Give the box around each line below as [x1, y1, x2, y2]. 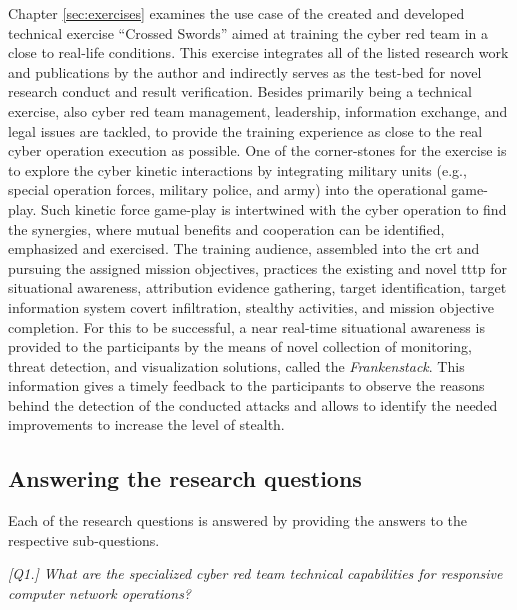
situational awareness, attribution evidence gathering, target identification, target [8, 277, 507, 298]
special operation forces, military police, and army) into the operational [8, 179, 447, 200]
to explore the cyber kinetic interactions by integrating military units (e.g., [8, 159, 467, 180]
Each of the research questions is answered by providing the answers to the [8, 510, 468, 531]
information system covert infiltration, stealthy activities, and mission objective [8, 296, 494, 317]
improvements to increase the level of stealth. [8, 414, 285, 435]
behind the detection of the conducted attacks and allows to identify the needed [8, 394, 498, 415]
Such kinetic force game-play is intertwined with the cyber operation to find [41, 198, 507, 219]
